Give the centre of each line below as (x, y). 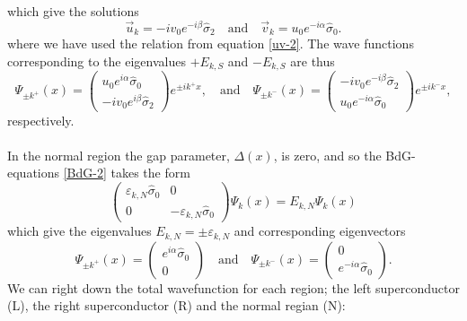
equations (34, 173)
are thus (313, 61)
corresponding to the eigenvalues (97, 61)
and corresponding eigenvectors (320, 231)
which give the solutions (73, 11)
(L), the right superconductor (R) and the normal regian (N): (176, 305)
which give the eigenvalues (79, 231)
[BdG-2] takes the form (127, 173)
